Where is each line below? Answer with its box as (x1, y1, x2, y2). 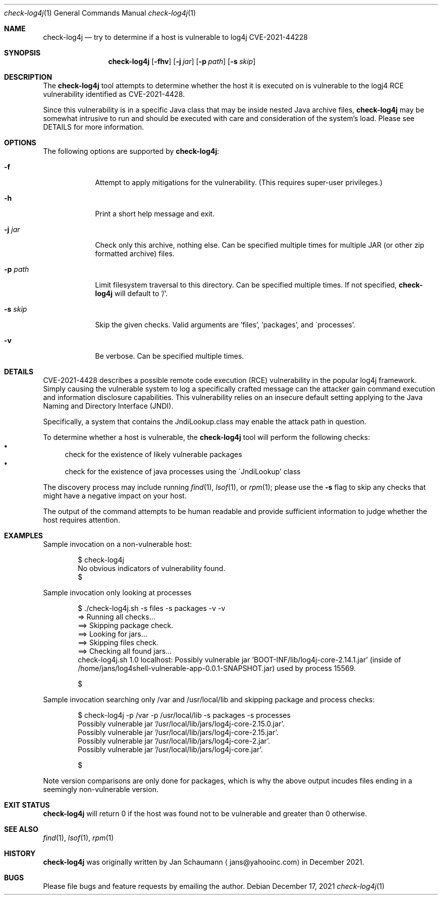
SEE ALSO (4, 825, 38, 833)
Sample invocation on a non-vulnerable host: (43, 540, 192, 548)
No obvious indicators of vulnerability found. (78, 564, 226, 573)
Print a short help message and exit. (95, 209, 215, 218)
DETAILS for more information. (43, 123, 144, 131)
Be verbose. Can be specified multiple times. (95, 352, 244, 360)
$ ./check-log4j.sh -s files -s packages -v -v (78, 604, 226, 612)
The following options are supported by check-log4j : (43, 147, 219, 155)
